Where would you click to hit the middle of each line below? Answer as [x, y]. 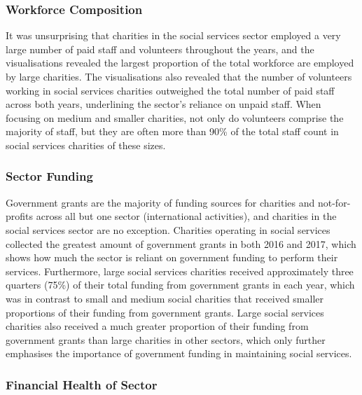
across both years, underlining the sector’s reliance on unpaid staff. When [163, 104]
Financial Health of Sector [82, 384]
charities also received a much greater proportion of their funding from [157, 326]
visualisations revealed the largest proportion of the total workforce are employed [180, 63]
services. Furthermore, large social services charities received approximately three [180, 271]
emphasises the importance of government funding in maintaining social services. [179, 353]
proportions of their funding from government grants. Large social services [165, 312]
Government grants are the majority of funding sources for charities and [160, 202]
